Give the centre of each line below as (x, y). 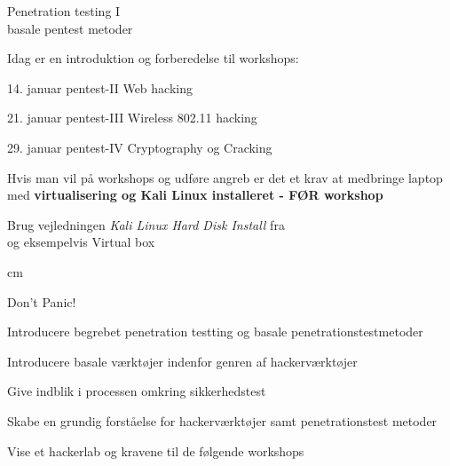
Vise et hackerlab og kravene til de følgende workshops (156, 450)
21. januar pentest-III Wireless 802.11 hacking (132, 118)
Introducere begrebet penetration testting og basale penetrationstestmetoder (215, 332)
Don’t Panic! (42, 301)
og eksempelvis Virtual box (81, 242)
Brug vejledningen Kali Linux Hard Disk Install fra (146, 224)
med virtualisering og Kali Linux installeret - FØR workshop (195, 195)
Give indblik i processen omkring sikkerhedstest (137, 391)
